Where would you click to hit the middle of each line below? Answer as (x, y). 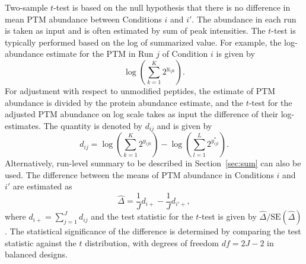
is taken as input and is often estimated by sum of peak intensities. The (135, 30)
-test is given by (228, 216)
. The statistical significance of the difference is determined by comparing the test (153, 231)
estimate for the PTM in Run (100, 54)
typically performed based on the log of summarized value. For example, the (143, 42)
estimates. (23, 125)
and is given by (184, 125)
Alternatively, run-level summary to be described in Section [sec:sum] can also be (153, 163)
